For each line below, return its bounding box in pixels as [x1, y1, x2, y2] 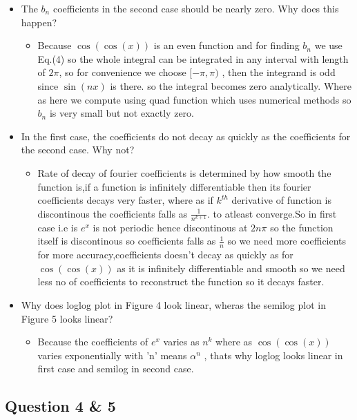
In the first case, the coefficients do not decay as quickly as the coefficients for [21, 128, 351, 143]
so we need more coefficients [227, 233, 347, 248]
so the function [270, 220, 334, 234]
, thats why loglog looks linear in [204, 347, 343, 362]
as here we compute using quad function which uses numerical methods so [37, 92, 351, 106]
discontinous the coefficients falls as [37, 206, 188, 220]
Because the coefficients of [37, 334, 148, 349]
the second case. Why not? [21, 142, 135, 157]
